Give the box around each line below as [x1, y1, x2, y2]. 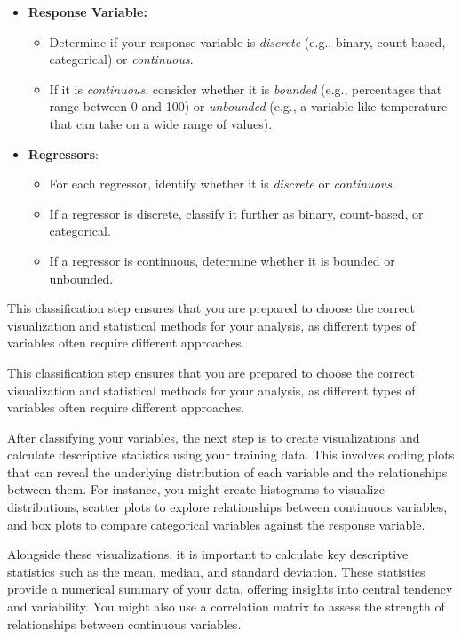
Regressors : [28, 144, 99, 163]
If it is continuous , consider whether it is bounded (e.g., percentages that [49, 79, 442, 98]
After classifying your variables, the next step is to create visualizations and [7, 427, 420, 446]
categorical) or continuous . [49, 50, 194, 68]
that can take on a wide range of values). [49, 114, 273, 132]
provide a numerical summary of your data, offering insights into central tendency [7, 579, 453, 598]
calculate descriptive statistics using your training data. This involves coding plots [7, 445, 455, 464]
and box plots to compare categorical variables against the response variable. [7, 515, 425, 533]
